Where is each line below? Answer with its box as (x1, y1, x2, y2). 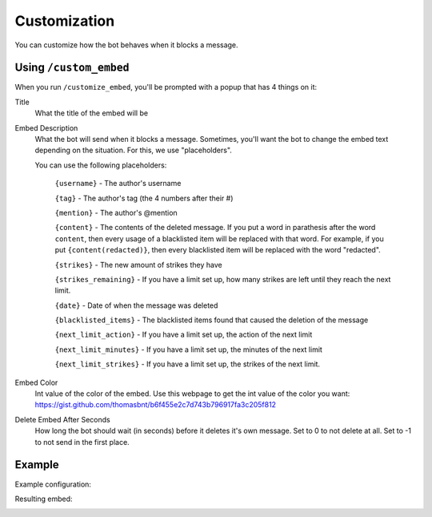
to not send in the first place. (34, 437, 130, 446)
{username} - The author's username (54, 179, 182, 188)
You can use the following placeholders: (34, 160, 167, 170)
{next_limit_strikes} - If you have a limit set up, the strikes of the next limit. (54, 359, 320, 369)
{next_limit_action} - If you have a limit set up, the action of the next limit (54, 329, 313, 340)
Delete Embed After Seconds (14, 414, 111, 424)
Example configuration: (14, 479, 92, 489)
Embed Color (14, 378, 58, 387)
